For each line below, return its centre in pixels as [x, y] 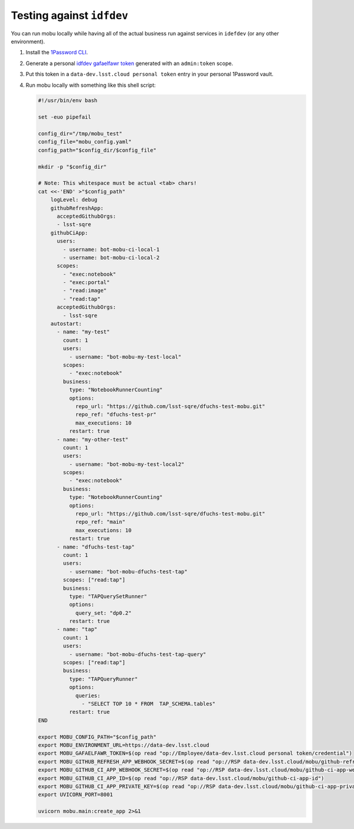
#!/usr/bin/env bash [68, 101]
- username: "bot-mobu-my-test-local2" [127, 464]
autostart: [66, 324]
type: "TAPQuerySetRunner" [108, 596]
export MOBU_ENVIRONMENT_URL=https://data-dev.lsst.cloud [124, 745]
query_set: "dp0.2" [104, 613]
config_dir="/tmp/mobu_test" [80, 134]
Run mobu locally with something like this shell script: [91, 85]
